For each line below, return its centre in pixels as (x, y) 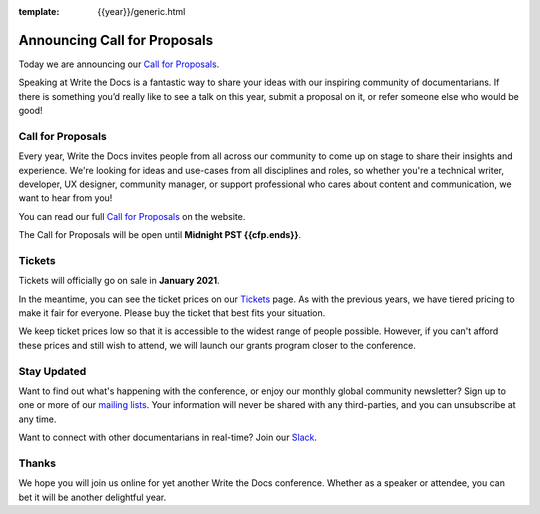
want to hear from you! (65, 198)
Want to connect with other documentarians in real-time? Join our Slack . (168, 437)
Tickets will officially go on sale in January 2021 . (119, 281)
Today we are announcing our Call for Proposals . (119, 64)
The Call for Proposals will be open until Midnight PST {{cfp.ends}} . (160, 235)
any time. (37, 419)
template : (39, 11)
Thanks (37, 463)
